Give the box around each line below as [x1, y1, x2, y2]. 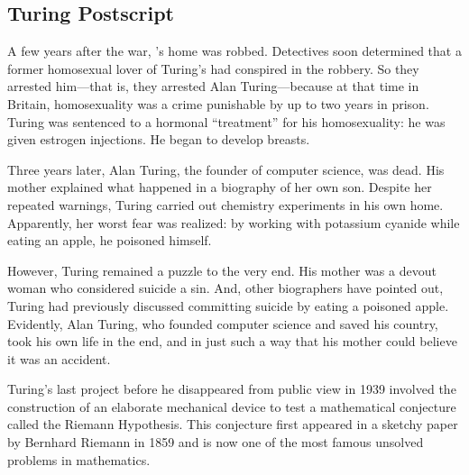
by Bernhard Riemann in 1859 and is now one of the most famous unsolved [7, 433, 424, 452]
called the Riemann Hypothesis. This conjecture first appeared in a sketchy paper [7, 415, 458, 434]
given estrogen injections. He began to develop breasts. [7, 130, 310, 149]
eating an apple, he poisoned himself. [7, 231, 212, 250]
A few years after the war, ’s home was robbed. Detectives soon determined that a [7, 41, 462, 60]
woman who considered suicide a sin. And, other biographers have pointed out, [7, 279, 444, 297]
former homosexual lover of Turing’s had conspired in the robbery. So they [7, 59, 419, 78]
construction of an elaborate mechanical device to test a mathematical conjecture [7, 397, 456, 416]
